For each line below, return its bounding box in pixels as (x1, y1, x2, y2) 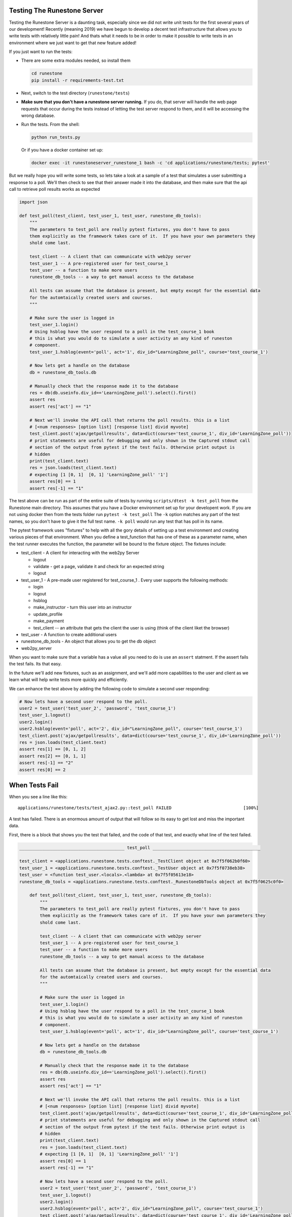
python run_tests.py (31, 134, 80, 140)
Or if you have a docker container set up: (21, 147, 103, 153)
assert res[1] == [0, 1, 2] (19, 746, 86, 752)
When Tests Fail (9, 781, 58, 789)
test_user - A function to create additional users (21, 631, 117, 637)
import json (19, 200, 48, 205)
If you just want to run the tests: (9, 49, 73, 55)
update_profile (33, 611, 63, 617)
